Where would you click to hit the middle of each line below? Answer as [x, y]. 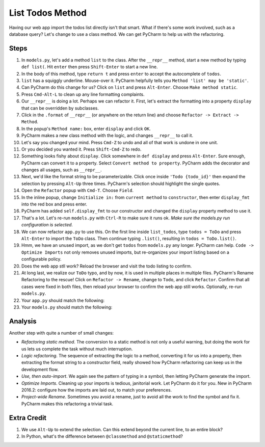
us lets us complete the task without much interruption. [77, 349]
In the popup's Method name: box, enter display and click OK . [86, 129]
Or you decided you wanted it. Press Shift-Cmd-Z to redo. [81, 149]
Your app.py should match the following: [63, 300]
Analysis [23, 321]
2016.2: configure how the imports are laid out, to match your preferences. [96, 390]
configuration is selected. [47, 225]
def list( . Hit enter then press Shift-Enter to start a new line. [90, 67]
